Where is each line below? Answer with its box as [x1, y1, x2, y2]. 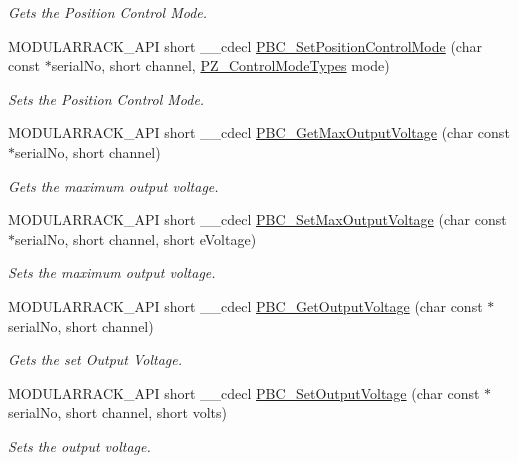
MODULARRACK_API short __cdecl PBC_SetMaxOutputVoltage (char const [8, 209, 507, 230]
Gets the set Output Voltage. [8, 349, 183, 370]
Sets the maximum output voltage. [8, 262, 216, 283]
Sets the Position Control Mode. [8, 88, 205, 109]
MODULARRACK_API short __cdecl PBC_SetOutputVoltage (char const [8, 382, 480, 403]
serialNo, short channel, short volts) [8, 402, 227, 423]
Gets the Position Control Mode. [8, 2, 208, 22]
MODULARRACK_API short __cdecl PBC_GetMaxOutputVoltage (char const [8, 122, 510, 143]
